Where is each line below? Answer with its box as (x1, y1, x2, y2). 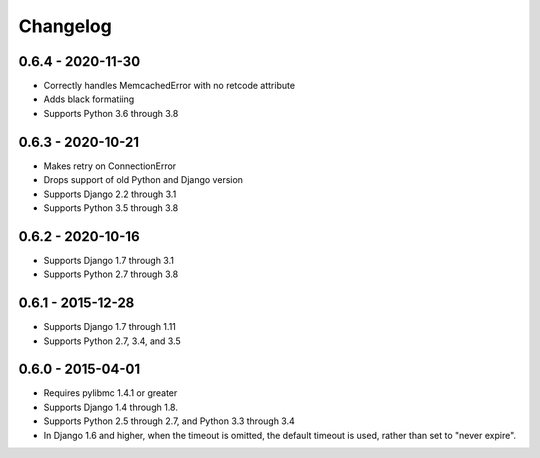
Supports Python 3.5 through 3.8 (43, 201, 179, 214)
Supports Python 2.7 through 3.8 (43, 268, 179, 280)
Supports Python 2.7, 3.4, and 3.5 (43, 335, 182, 347)
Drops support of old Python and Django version (43, 174, 244, 186)
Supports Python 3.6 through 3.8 (43, 107, 179, 119)
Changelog (18, 15, 112, 37)
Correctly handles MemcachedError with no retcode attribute (43, 80, 295, 92)
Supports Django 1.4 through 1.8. (43, 401, 179, 413)
